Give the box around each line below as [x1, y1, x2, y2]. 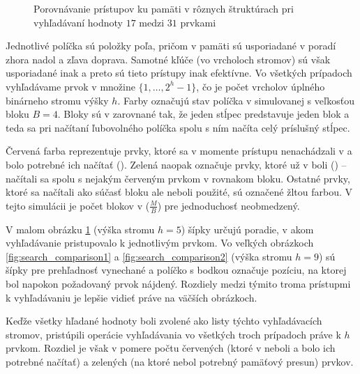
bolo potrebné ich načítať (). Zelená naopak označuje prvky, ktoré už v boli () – [6, 157, 347, 171]
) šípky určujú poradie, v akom [181, 221, 314, 236]
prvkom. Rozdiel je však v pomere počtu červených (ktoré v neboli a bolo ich [6, 341, 336, 355]
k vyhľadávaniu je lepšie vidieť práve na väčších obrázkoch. [6, 290, 257, 304]
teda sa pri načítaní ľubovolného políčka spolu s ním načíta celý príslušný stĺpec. [6, 120, 350, 134]
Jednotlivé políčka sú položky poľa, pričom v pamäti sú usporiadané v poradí [6, 38, 336, 53]
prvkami [180, 15, 216, 29]
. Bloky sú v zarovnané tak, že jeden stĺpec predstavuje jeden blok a [57, 107, 350, 121]
